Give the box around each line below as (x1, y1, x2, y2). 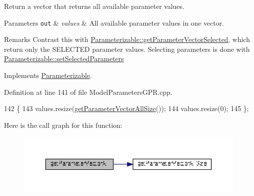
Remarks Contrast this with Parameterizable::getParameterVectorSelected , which (4, 34, 250, 44)
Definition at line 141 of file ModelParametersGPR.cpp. (4, 86, 172, 97)
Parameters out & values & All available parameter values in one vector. (4, 17, 224, 28)
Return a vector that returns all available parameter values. (4, 1, 184, 11)
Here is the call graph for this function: (4, 119, 123, 130)
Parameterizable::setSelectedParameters (4, 53, 124, 64)
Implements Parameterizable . (4, 70, 92, 80)
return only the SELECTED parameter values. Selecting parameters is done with (4, 43, 250, 54)
